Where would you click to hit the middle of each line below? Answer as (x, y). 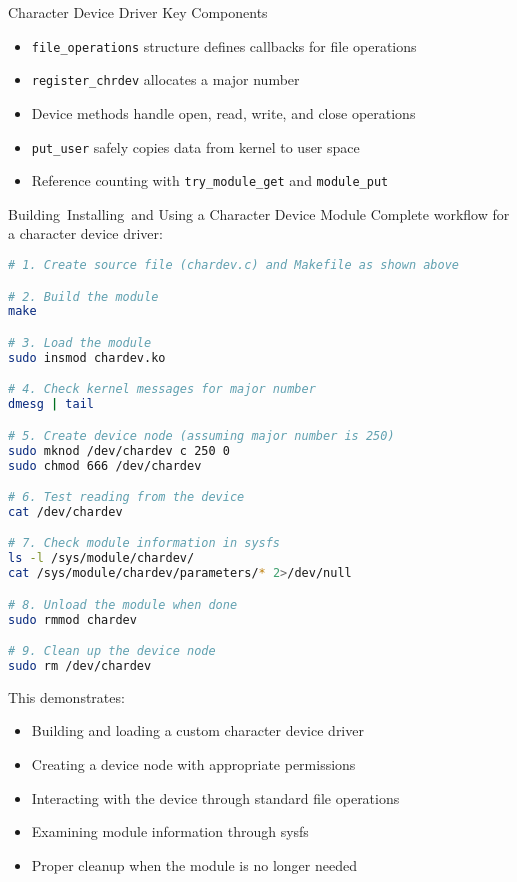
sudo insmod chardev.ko (87, 357)
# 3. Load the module (80, 342)
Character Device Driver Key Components (138, 12)
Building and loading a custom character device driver (197, 730)
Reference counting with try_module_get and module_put (210, 180)
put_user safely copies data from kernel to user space (195, 146)
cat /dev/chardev (65, 511)
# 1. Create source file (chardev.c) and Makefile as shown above (234, 265)
